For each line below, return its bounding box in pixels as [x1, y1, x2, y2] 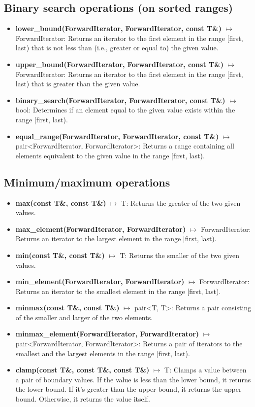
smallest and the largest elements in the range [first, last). [15, 348, 190, 358]
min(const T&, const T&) [15, 250, 105, 260]
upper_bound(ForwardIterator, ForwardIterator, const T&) [15, 59, 223, 69]
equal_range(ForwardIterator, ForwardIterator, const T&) [15, 131, 219, 141]
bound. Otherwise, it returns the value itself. [15, 394, 150, 404]
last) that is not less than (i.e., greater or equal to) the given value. [15, 42, 219, 53]
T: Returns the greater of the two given [121, 197, 241, 208]
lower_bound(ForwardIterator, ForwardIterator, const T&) [15, 23, 222, 34]
